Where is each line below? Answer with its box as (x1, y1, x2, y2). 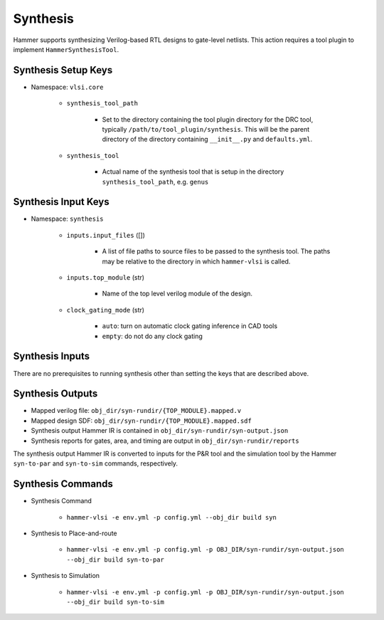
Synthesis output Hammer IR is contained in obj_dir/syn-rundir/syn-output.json (31, 426, 289, 435)
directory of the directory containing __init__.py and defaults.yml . (102, 135, 313, 144)
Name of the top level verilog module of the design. (102, 289, 252, 298)
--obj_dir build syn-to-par (66, 555, 165, 564)
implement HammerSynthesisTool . (13, 45, 119, 53)
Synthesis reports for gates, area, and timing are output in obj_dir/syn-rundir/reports (31, 436, 299, 445)
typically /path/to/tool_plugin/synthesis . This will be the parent (102, 125, 310, 134)
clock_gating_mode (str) (66, 305, 145, 314)
